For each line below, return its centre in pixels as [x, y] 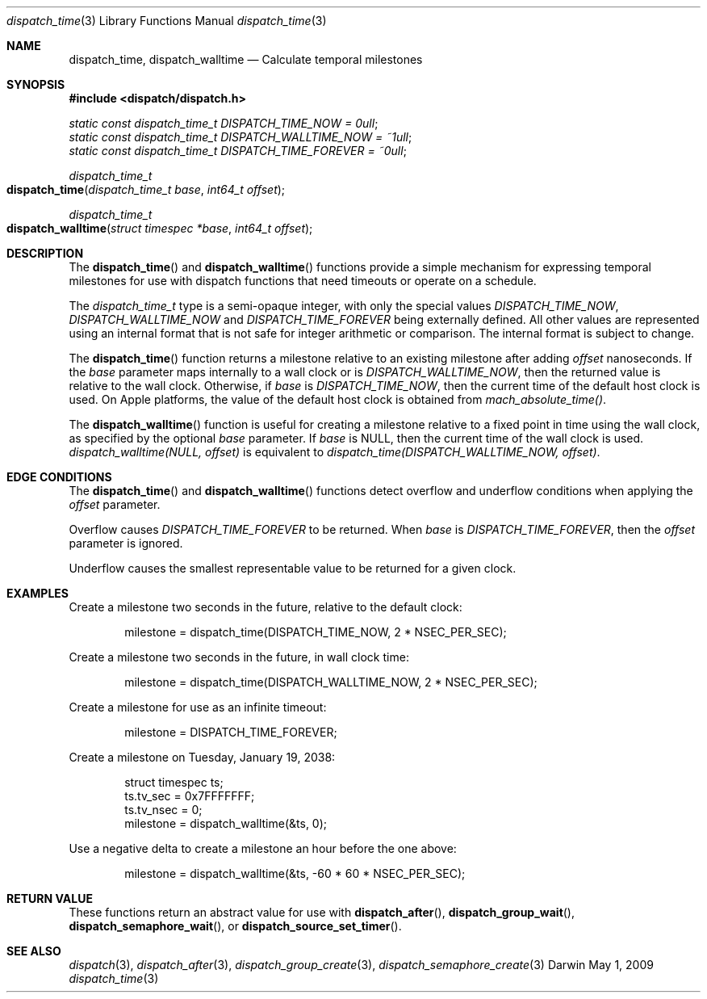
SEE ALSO [34, 951]
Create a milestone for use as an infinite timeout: [198, 707]
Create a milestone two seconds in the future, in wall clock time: [239, 657]
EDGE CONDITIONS [59, 477]
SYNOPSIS [36, 84]
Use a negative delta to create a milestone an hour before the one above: [263, 848]
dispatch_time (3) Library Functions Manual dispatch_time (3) [167, 21]
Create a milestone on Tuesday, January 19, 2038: [202, 757]
